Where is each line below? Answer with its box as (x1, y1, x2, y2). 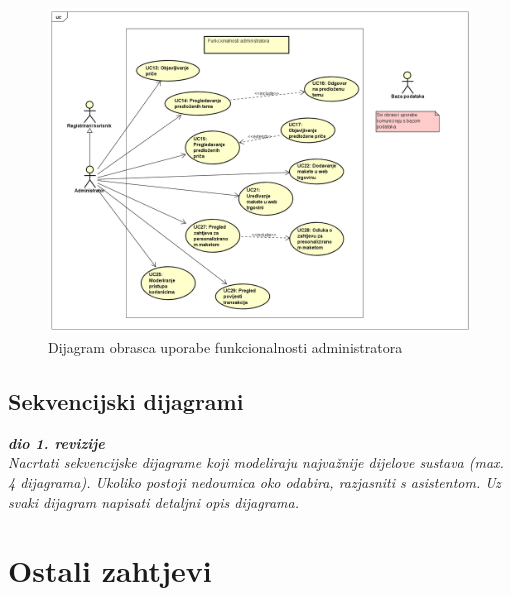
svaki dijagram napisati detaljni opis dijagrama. (8, 491, 299, 512)
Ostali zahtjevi (8, 550, 212, 591)
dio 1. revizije (8, 432, 105, 453)
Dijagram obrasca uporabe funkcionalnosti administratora (48, 337, 403, 358)
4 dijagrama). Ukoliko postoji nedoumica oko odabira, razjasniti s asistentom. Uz (8, 472, 501, 493)
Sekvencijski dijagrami (8, 386, 244, 417)
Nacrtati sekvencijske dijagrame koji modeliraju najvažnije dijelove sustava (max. (8, 452, 504, 473)
